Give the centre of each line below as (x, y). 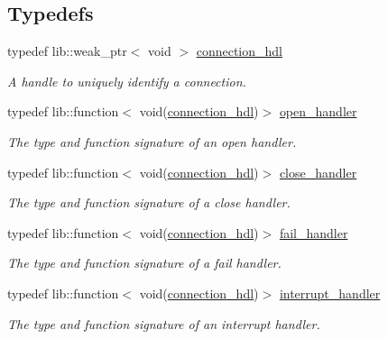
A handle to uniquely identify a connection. (127, 81)
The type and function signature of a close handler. (149, 202)
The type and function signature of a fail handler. (144, 263)
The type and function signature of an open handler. (152, 141)
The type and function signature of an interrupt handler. (164, 323)
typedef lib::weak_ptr (67, 51)
